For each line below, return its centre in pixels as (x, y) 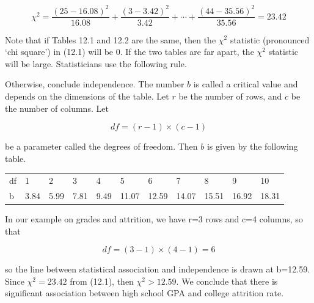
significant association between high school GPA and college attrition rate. (144, 293)
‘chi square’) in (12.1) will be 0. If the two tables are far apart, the (130, 52)
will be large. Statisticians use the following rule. (96, 63)
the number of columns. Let (57, 108)
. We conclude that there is (227, 281)
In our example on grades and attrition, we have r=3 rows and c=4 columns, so (154, 219)
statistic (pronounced (270, 39)
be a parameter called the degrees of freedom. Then (101, 146)
